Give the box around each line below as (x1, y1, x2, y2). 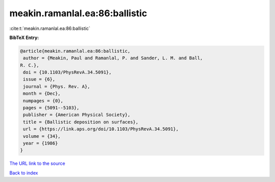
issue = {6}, (23, 77, 56, 82)
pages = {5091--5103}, (23, 105, 80, 111)
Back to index (9, 170, 38, 176)
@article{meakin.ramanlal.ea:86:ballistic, (20, 48, 131, 54)
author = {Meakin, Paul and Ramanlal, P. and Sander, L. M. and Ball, (23, 55, 203, 61)
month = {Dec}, (23, 91, 61, 96)
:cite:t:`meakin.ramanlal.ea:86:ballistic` (9, 25, 91, 31)
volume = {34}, (23, 133, 61, 139)
